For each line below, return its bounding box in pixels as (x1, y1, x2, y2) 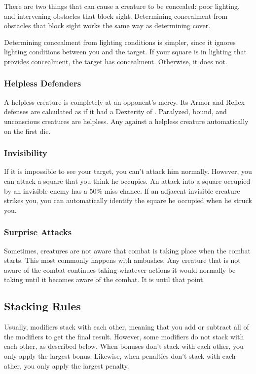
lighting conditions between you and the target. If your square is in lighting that (4, 46, 247, 57)
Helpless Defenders (4, 77, 81, 89)
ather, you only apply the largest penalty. (4, 360, 129, 371)
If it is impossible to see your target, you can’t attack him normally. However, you (4, 166, 252, 176)
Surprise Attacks (4, 226, 72, 238)
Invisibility (4, 147, 47, 159)
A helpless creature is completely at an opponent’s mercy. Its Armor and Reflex (4, 96, 245, 107)
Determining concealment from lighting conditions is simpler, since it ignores (4, 37, 236, 47)
